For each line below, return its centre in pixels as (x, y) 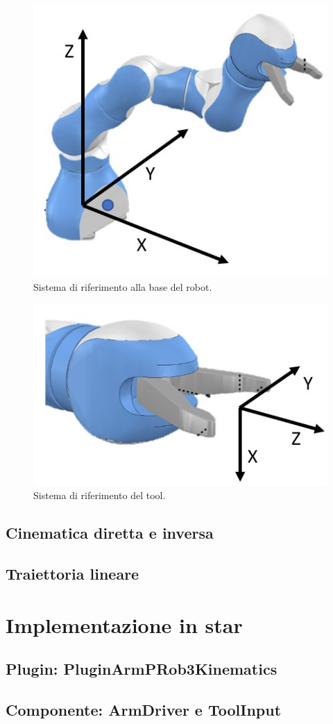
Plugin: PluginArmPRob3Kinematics (142, 669)
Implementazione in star (124, 624)
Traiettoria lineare (72, 574)
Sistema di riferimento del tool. (100, 495)
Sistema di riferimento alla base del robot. (123, 286)
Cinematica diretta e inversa (110, 533)
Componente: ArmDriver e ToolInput (144, 710)
